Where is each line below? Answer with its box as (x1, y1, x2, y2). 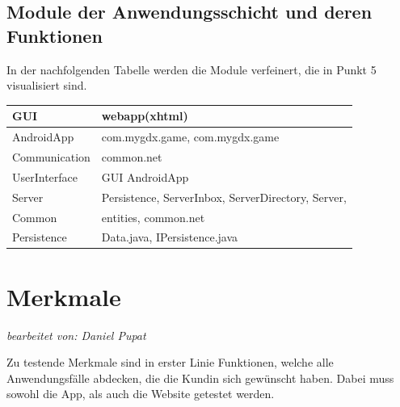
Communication (12, 148, 91, 165)
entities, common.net (101, 208, 205, 225)
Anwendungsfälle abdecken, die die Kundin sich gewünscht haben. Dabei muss (6, 369, 394, 386)
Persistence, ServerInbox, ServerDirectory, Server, (101, 188, 347, 205)
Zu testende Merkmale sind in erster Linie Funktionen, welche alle (6, 354, 334, 371)
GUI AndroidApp (101, 168, 189, 185)
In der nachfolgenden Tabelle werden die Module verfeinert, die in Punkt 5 (6, 61, 377, 78)
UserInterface (12, 168, 78, 185)
